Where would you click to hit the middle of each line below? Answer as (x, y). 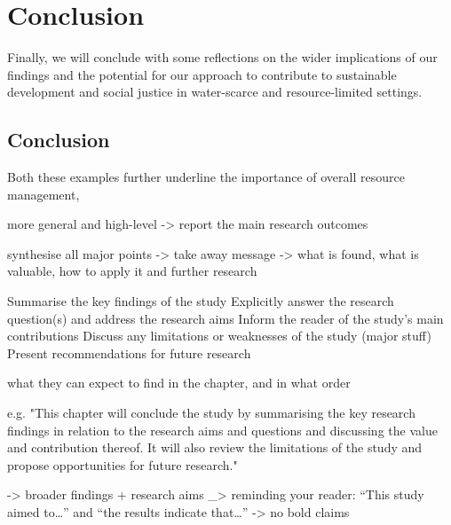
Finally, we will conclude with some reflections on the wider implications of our (222, 57)
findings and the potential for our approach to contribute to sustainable (202, 74)
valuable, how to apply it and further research (132, 271)
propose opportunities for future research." (123, 464)
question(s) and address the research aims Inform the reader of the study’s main (225, 318)
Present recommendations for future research (129, 353)
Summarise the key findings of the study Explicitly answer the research (201, 301)
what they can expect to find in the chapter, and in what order (179, 383)
